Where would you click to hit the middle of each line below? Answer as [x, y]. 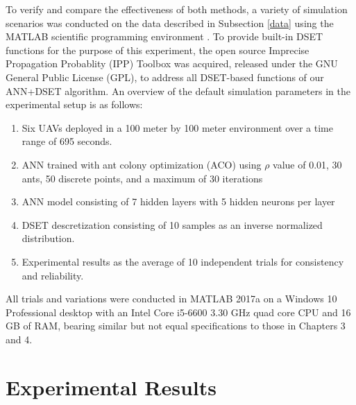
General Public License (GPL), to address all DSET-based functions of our [165, 77]
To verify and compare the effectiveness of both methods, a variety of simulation [177, 9]
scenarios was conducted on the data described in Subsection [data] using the [170, 23]
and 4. [19, 339]
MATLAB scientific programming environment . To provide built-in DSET [164, 36]
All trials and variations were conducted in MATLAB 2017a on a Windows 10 [171, 299]
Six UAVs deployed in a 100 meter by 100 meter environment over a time [177, 127]
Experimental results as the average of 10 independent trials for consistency [183, 261]
